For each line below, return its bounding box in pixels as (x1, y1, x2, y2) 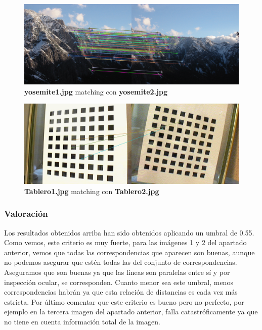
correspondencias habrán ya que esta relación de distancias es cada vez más (4, 287, 238, 297)
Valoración (4, 207, 48, 220)
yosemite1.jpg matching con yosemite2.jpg (24, 86, 167, 97)
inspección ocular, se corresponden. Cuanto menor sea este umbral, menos (4, 276, 233, 287)
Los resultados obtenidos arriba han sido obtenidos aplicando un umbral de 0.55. (4, 227, 254, 238)
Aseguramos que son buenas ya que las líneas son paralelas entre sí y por (4, 266, 230, 277)
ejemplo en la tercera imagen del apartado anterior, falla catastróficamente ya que (4, 306, 258, 317)
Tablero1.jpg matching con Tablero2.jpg (24, 185, 159, 196)
